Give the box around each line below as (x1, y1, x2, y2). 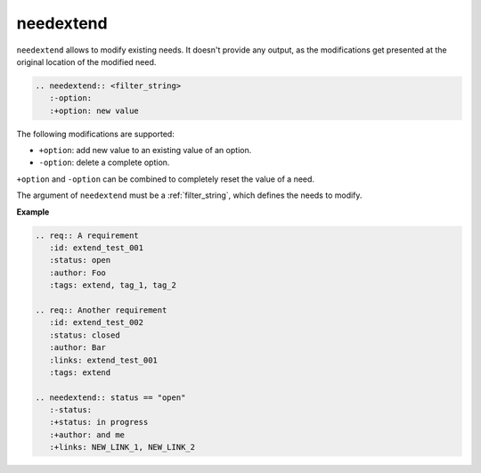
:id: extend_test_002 (49, 317, 144, 328)
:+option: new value (49, 105, 140, 116)
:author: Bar (49, 343, 107, 353)
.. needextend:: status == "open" (35, 392, 186, 403)
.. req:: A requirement (35, 230, 140, 241)
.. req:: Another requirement (35, 305, 167, 315)
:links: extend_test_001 (49, 355, 158, 365)
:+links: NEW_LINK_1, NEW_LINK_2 (49, 442, 196, 453)
